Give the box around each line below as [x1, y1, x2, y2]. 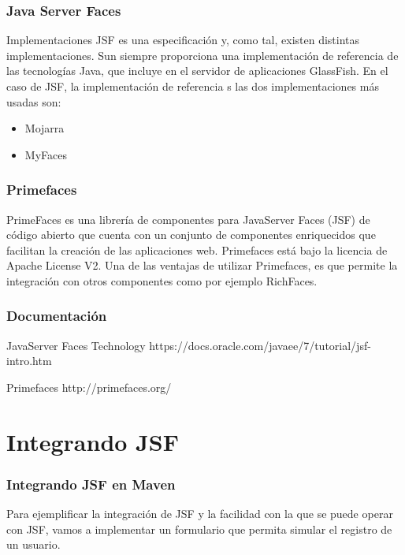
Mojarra [24, 120, 65, 136]
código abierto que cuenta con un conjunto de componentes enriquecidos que [6, 226, 376, 243]
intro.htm [6, 352, 52, 369]
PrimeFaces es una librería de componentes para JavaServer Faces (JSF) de [6, 210, 370, 227]
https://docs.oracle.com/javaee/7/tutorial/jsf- [149, 337, 371, 353]
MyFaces [24, 146, 67, 162]
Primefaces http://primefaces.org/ [6, 378, 172, 395]
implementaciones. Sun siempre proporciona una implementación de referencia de [6, 47, 399, 63]
